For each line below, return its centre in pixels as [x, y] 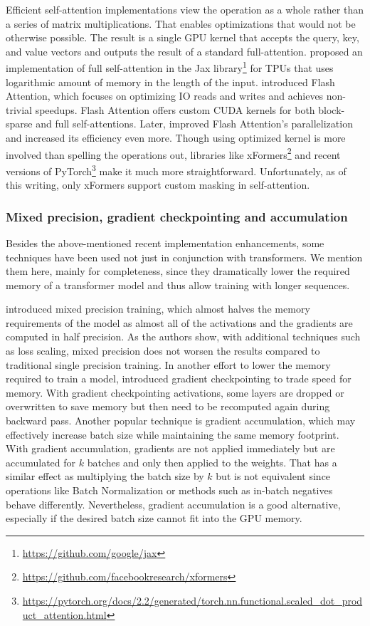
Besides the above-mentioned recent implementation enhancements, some [165, 242]
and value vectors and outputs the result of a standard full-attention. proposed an [184, 51]
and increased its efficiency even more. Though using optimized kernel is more [176, 137]
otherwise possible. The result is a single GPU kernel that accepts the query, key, [183, 37]
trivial [19, 109]
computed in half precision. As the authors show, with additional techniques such [183, 337]
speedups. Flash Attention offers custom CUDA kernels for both [175, 109]
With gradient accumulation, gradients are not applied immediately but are [170, 448]
